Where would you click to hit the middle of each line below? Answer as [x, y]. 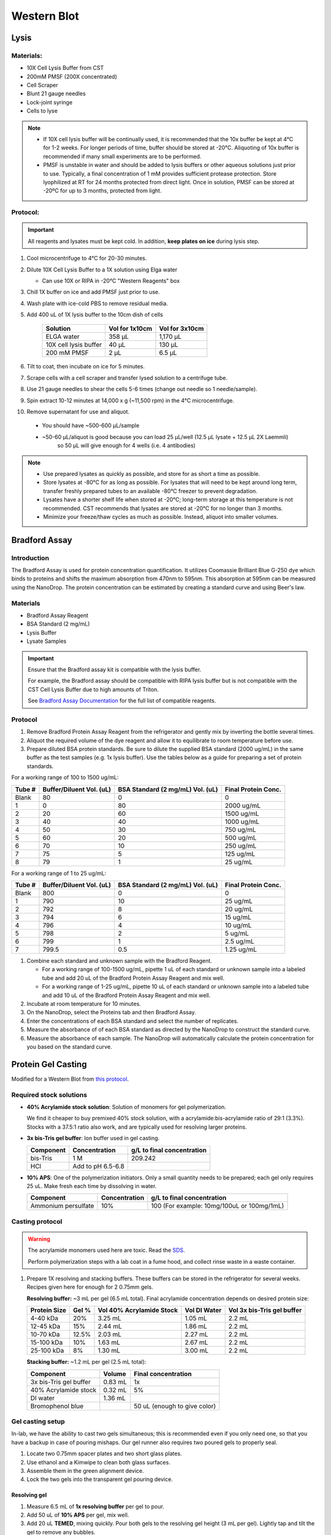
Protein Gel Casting [49, 1064]
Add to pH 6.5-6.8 [99, 1166]
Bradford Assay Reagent [58, 616]
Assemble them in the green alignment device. [85, 1471]
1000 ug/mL [242, 822]
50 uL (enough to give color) [175, 1406]
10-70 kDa [45, 1334]
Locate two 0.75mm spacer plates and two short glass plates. [104, 1454]
